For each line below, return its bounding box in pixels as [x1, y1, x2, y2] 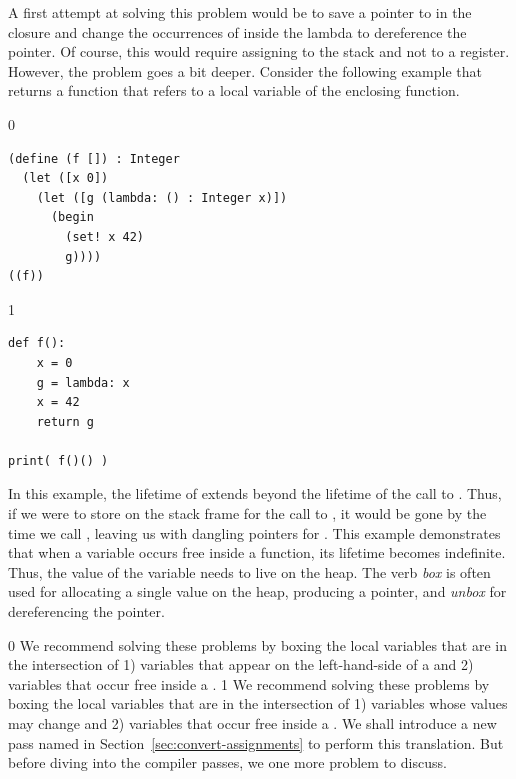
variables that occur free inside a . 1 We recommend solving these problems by [8, 673, 490, 694]
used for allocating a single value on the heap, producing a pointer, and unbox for [8, 581, 507, 602]
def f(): [8, 336, 66, 351]
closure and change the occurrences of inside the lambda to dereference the [8, 21, 467, 42]
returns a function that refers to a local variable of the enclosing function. [8, 80, 460, 101]
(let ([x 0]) [22, 171, 109, 186]
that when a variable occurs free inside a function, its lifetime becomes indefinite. [8, 542, 506, 563]
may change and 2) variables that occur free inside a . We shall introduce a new [8, 713, 497, 733]
